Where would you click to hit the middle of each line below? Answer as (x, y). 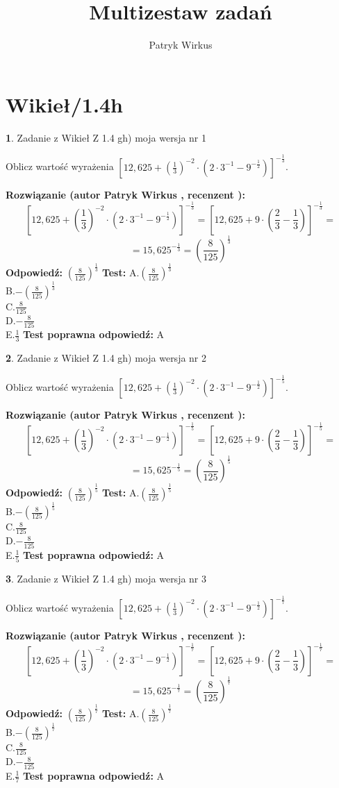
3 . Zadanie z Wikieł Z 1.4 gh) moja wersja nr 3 (106, 579)
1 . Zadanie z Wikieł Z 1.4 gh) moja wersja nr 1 (106, 137)
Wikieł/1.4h (64, 104)
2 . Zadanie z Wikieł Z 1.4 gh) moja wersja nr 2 (106, 358)
